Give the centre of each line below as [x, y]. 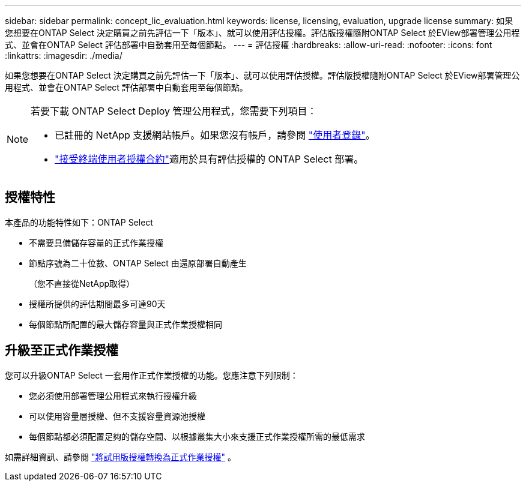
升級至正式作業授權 [62, 350]
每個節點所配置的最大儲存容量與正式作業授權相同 [125, 324]
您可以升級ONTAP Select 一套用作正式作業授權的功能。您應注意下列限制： [152, 375]
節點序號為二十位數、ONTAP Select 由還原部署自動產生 [138, 263]
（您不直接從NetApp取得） [82, 283]
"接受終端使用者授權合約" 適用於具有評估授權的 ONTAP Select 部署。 [209, 159]
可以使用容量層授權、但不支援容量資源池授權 [117, 416]
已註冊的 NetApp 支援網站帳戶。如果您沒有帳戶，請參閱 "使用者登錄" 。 [215, 135]
